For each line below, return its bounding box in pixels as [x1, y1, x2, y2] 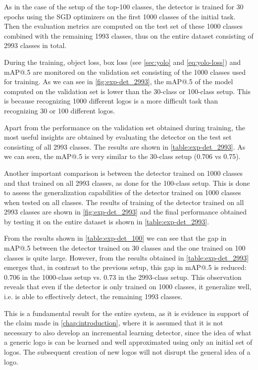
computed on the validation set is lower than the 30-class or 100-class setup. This [4, 86, 251, 96]
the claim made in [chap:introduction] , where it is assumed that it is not [4, 317, 223, 328]
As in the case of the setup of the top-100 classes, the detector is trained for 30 [4, 1, 244, 11]
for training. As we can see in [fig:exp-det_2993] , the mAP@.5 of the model [4, 76, 233, 87]
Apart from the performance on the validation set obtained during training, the [4, 122, 245, 132]
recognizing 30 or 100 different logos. [4, 105, 115, 115]
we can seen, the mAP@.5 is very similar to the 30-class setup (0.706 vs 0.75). [4, 151, 241, 161]
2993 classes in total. [4, 40, 67, 51]
